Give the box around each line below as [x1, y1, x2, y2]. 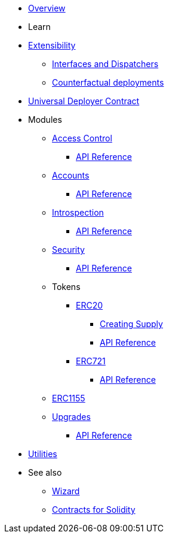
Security [52, 244, 85, 255]
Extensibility [28, 40, 76, 50]
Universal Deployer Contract [28, 96, 140, 106]
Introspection [52, 207, 104, 217]
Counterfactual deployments [52, 77, 164, 87]
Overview [28, 3, 66, 13]
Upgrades [52, 412, 91, 422]
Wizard [52, 486, 80, 496]
